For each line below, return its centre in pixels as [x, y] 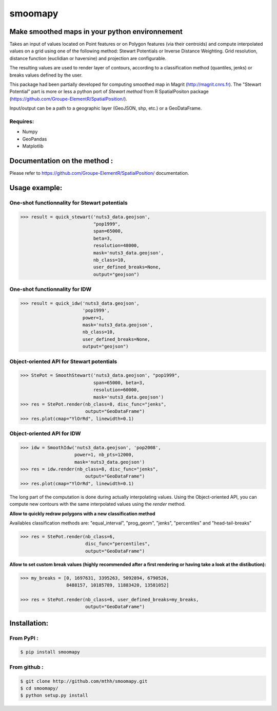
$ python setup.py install [54, 696]
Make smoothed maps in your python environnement [96, 32]
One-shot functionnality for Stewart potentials [68, 203]
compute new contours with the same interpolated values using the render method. [97, 504]
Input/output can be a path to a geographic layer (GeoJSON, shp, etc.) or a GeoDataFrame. [106, 108]
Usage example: [36, 188]
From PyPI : [24, 638]
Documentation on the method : [61, 161]
